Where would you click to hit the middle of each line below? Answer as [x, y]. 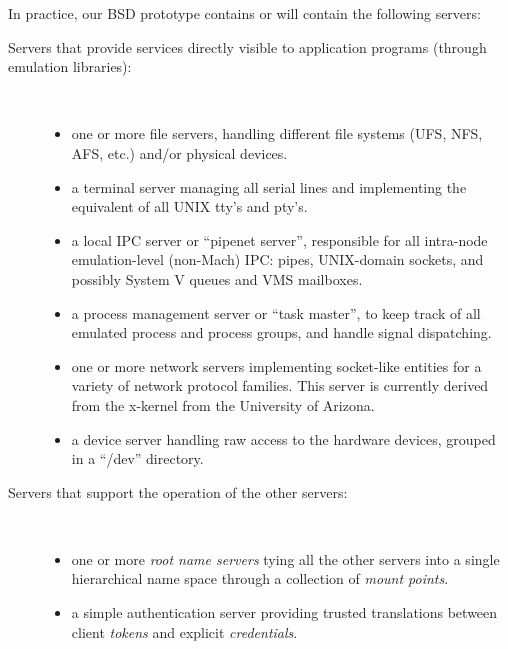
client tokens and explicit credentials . [184, 631]
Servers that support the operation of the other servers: [178, 491]
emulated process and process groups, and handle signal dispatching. [281, 332]
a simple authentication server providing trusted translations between [284, 612]
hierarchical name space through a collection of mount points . [260, 578]
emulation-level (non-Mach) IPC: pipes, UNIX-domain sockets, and [277, 259]
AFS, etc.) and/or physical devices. [179, 152]
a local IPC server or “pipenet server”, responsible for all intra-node [279, 239]
